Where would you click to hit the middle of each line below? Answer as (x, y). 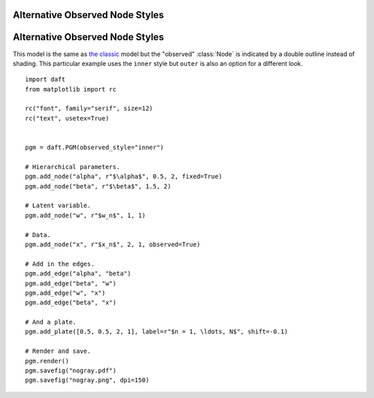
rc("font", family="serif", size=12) (89, 109)
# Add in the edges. (60, 264)
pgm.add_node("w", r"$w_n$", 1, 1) (86, 215)
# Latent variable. (58, 206)
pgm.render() (47, 361)
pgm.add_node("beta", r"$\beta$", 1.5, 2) (98, 186)
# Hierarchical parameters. (73, 167)
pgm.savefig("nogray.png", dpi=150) (87, 380)
